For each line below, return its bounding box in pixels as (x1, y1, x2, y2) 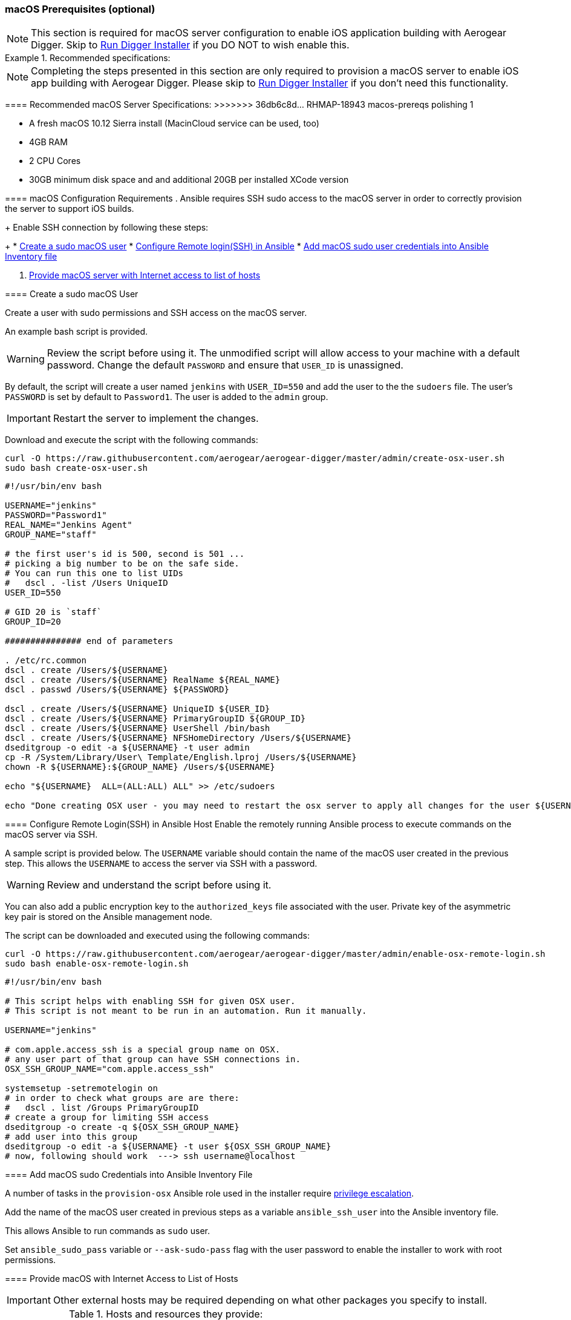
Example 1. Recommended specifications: (5, 53, 171, 64)
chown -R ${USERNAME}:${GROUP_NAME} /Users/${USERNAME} (5, 762, 275, 772)
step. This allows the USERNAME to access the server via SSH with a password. (5, 858, 318, 869)
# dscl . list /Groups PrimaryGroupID (5, 1103, 199, 1113)
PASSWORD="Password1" (5, 510, 107, 520)
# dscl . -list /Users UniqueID (5, 578, 168, 588)
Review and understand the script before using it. (47, 879, 272, 891)
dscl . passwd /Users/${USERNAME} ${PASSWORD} (5, 685, 229, 695)
